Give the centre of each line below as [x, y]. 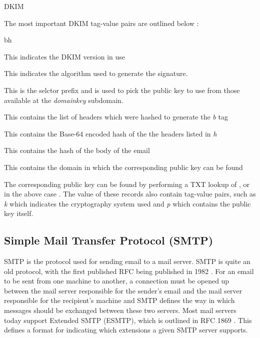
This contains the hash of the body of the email [77, 150]
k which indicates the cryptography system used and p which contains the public [127, 203]
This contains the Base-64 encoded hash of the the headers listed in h [110, 133]
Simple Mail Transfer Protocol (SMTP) [109, 240]
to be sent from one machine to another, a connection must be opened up [117, 281]
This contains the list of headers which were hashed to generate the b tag [116, 117]
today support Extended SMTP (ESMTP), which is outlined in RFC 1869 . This [128, 320]
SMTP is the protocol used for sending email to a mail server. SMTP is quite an [127, 261]
